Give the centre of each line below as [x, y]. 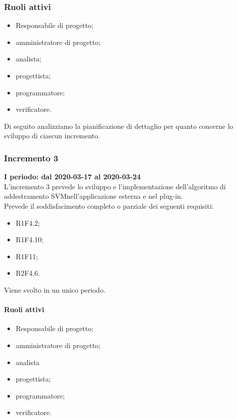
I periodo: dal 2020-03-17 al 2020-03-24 [72, 177]
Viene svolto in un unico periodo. [55, 289]
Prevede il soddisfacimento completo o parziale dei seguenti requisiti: [109, 206]
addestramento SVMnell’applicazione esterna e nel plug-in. [94, 196]
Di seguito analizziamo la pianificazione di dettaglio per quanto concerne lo [119, 126]
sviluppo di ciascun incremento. [52, 136]
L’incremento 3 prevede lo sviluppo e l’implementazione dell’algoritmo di [115, 186]
